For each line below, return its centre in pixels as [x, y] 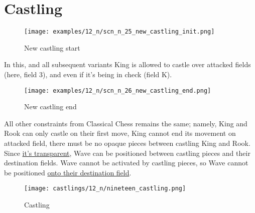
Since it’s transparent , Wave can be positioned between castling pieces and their [127, 153]
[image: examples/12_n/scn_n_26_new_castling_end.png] [118, 90]
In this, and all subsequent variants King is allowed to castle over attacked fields [127, 64]
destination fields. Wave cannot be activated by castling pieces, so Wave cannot [126, 163]
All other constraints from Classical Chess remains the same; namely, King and [126, 123]
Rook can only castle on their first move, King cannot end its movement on [120, 133]
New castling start [52, 47]
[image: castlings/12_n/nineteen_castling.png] [105, 189]
